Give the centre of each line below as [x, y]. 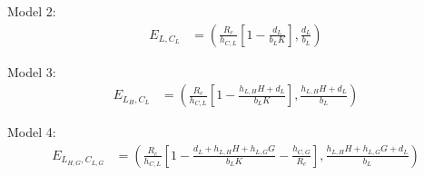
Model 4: [32, 132]
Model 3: [32, 71]
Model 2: [32, 11]
